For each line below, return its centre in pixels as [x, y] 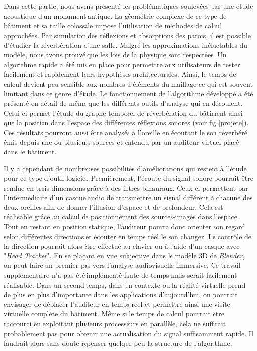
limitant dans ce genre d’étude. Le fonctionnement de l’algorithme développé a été [128, 93]
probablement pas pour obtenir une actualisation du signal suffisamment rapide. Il [128, 333]
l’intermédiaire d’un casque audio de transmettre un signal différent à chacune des [128, 197]
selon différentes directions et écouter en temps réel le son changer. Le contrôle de [128, 236]
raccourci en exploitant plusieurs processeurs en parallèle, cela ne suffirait [115, 323]
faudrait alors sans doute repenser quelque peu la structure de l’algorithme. [118, 343]
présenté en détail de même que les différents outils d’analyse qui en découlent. [123, 103]
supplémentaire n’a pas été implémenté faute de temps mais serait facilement [121, 275]
